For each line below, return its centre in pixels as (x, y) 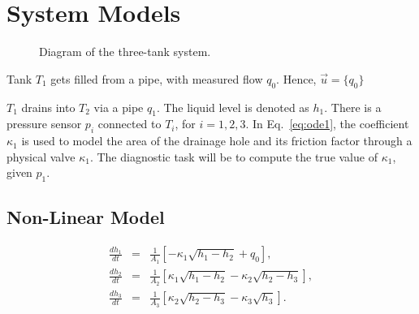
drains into (48, 107)
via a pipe (119, 107)
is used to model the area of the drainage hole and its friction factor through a (217, 141)
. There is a (353, 107)
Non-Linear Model (86, 217)
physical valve (41, 156)
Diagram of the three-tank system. (125, 52)
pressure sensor (44, 124)
